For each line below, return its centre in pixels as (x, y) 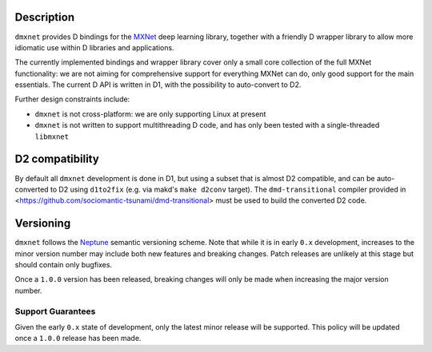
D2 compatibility (57, 159)
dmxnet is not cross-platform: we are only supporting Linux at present (150, 114)
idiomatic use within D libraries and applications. (95, 47)
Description (45, 17)
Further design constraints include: (72, 99)
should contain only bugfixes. (63, 265)
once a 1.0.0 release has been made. (78, 338)
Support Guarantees (55, 311)
